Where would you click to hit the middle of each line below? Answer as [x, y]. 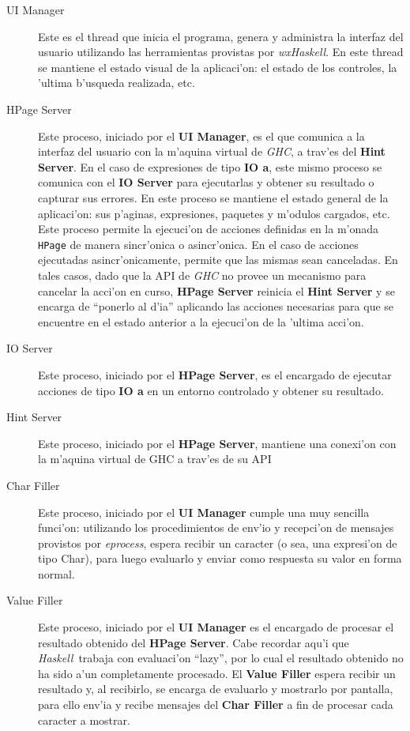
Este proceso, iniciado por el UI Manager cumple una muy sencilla [204, 512]
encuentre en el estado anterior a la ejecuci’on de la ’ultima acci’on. [201, 321]
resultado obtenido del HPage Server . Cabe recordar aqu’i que [194, 642]
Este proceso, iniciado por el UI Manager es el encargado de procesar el [216, 627]
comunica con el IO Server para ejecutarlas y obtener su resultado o [206, 182]
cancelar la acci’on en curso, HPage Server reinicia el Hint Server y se [216, 290]
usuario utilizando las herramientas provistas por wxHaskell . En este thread [221, 52]
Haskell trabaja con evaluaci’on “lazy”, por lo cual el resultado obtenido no [221, 658]
